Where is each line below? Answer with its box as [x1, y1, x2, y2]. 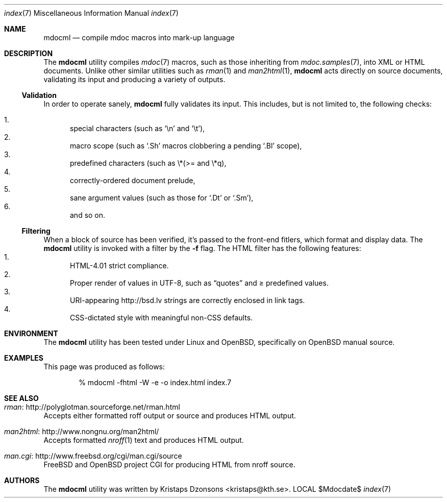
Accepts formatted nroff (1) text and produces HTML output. [43, 436, 244, 444]
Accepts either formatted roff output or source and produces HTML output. [43, 411, 296, 420]
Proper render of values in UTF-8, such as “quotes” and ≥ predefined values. [70, 279, 329, 287]
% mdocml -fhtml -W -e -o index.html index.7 [79, 378, 232, 387]
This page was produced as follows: [43, 362, 165, 371]
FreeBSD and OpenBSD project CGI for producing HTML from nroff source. [43, 460, 295, 469]
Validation [21, 91, 57, 99]
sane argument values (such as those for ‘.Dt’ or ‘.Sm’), [70, 193, 254, 202]
